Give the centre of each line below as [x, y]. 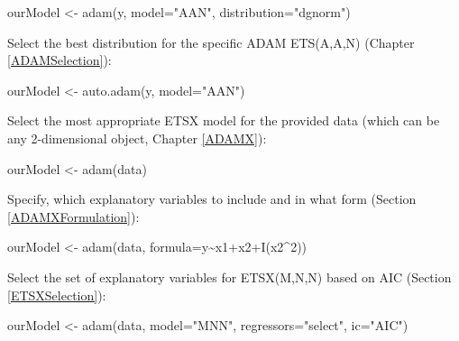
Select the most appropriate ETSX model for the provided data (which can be [224, 120]
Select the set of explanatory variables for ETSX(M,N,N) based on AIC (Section [229, 276]
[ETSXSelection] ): [57, 295]
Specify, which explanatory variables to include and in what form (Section [212, 199]
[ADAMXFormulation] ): [73, 216]
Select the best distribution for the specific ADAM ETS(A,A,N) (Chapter [211, 42]
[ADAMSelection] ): [60, 60]
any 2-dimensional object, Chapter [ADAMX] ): [137, 138]
